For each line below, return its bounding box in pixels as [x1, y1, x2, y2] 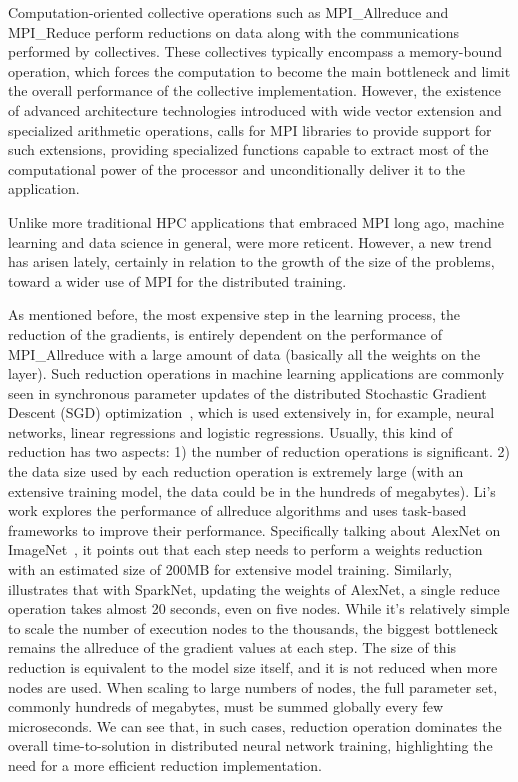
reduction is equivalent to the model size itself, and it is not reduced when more [8, 657, 498, 677]
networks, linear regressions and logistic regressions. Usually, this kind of [8, 421, 453, 442]
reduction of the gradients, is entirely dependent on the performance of [8, 323, 442, 344]
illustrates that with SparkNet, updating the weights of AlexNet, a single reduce [8, 578, 500, 599]
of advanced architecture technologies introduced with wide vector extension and [8, 99, 502, 120]
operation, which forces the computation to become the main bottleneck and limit [8, 60, 511, 81]
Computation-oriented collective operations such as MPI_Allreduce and [8, 2, 449, 22]
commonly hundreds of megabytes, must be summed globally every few [8, 696, 444, 717]
